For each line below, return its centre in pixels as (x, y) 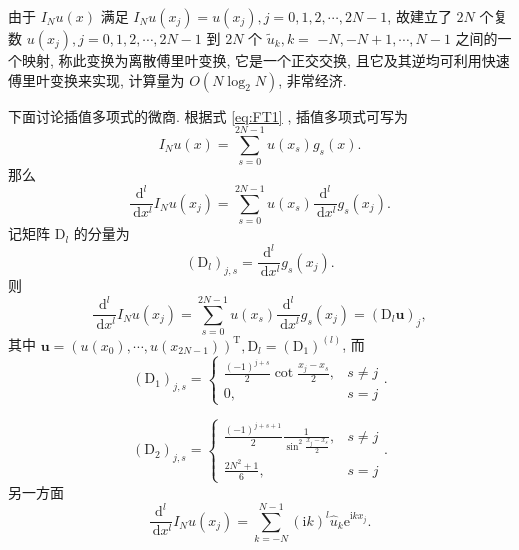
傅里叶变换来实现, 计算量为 (96, 79)
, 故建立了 (419, 16)
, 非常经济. (312, 79)
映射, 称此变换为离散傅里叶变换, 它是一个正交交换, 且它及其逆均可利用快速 (265, 60)
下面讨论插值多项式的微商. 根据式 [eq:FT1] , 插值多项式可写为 (208, 115)
